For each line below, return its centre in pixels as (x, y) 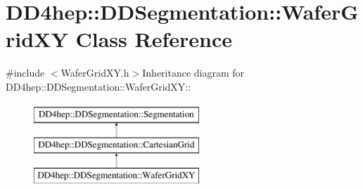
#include (25, 73)
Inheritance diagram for (193, 73)
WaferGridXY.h (95, 73)
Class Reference (154, 39)
